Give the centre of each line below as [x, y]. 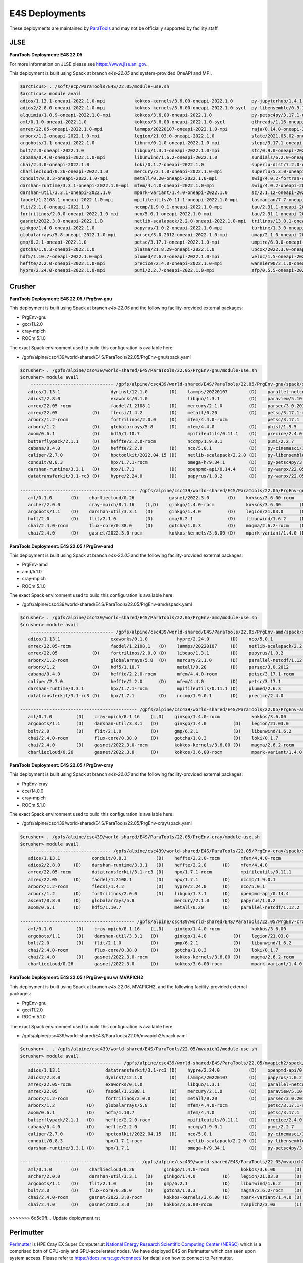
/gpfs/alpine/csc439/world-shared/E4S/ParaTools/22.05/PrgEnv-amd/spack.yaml [107, 604]
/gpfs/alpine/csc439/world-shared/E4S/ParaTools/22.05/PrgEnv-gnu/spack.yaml [107, 357]
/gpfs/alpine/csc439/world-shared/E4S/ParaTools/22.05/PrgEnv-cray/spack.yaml [107, 823]
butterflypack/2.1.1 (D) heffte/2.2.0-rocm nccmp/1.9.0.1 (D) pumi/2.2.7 [161, 441]
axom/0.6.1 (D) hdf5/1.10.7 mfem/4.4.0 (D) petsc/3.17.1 [164, 1112]
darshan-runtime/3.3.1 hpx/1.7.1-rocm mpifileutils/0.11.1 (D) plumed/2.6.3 [155, 689]
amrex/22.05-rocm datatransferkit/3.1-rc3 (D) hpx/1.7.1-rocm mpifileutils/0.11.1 [160, 872]
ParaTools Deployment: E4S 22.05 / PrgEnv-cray [61, 765]
